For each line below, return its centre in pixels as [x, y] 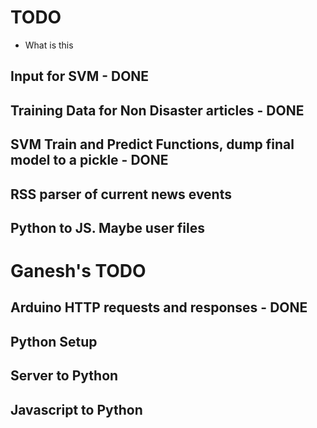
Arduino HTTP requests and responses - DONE [159, 307]
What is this [49, 45]
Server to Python [64, 376]
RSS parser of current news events [121, 194]
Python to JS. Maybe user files [107, 227]
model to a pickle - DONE [89, 160]
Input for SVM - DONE [80, 76]
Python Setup [54, 341]
